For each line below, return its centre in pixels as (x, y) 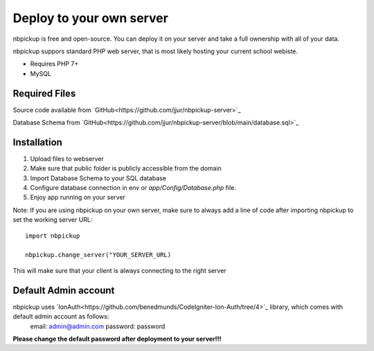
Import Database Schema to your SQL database (98, 178)
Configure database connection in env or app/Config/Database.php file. (133, 188)
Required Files (44, 93)
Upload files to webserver (67, 158)
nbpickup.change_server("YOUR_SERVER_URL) (98, 255)
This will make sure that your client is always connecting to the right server (119, 270)
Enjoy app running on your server (78, 198)
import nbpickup (53, 236)
